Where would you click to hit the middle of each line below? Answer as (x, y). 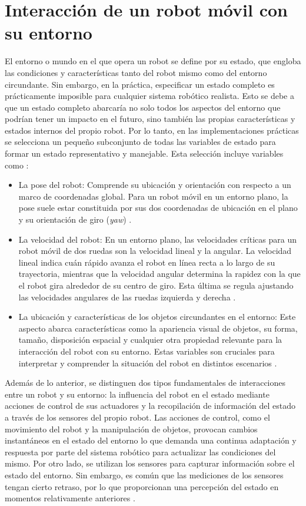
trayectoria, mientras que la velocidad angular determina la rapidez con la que (159, 274)
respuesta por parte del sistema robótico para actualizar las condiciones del (140, 452)
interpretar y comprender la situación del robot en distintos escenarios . (148, 363)
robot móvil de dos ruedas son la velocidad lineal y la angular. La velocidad (155, 251)
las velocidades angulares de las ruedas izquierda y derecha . (127, 297)
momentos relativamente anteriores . (70, 498)
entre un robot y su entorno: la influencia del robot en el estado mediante (137, 394)
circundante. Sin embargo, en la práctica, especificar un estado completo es (140, 84)
